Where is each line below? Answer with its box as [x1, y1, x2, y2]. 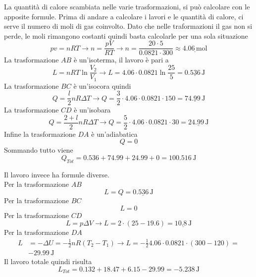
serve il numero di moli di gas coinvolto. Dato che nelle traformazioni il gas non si [4, 21, 253, 31]
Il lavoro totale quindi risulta [4, 256, 92, 267]
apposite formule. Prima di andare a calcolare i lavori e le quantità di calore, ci [4, 11, 244, 21]
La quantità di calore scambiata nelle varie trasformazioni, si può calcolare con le [4, 1, 250, 11]
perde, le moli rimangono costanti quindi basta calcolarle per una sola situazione [4, 30, 248, 41]
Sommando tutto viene [4, 145, 73, 155]
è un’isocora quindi [73, 80, 131, 91]
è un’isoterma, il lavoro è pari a [73, 55, 169, 65]
